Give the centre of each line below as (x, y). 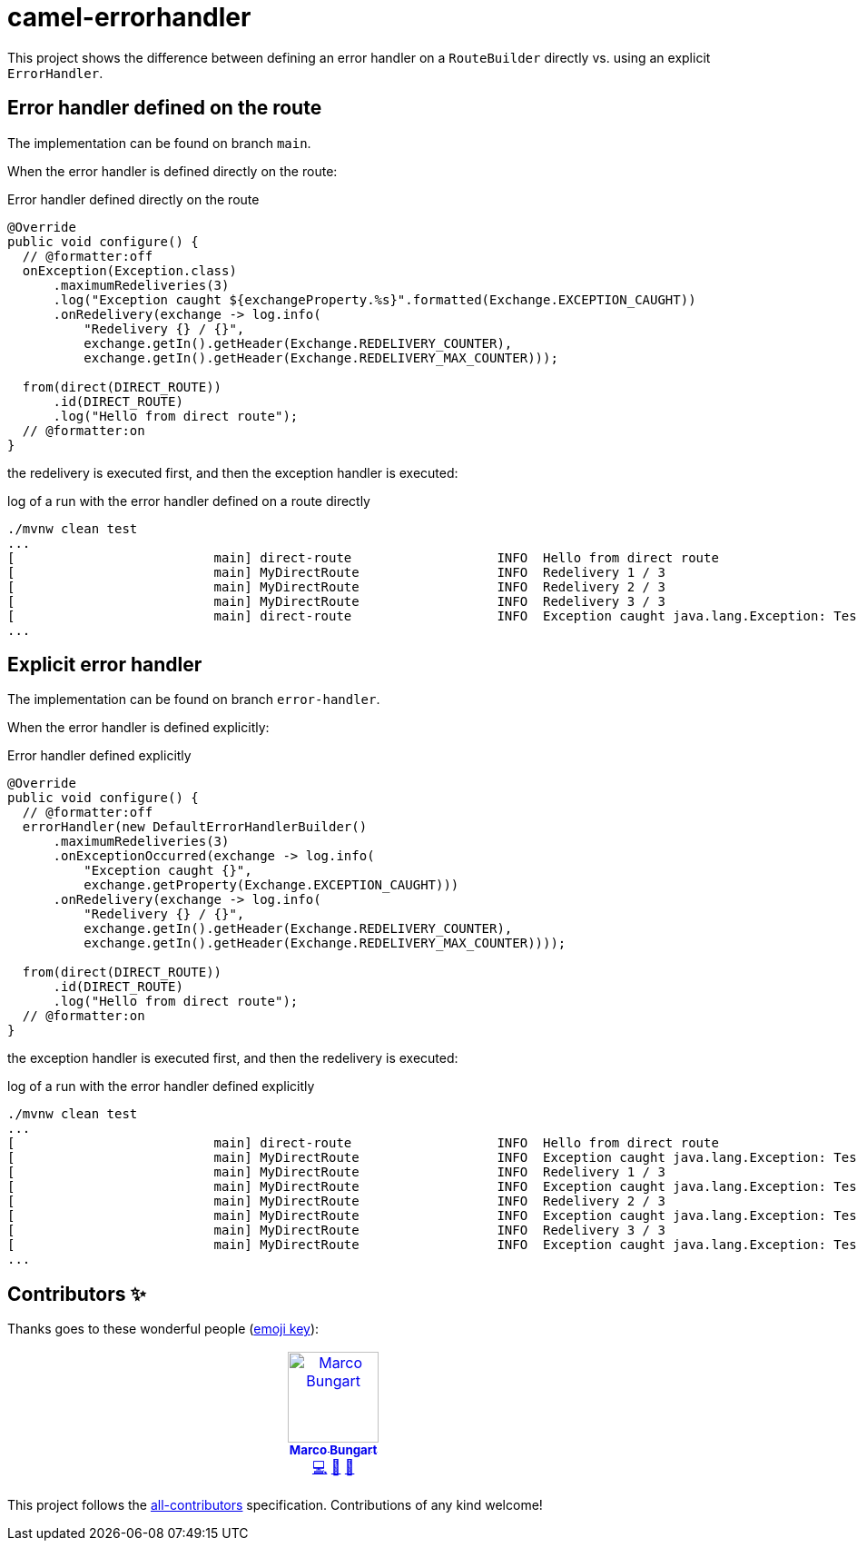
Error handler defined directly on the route (133, 199)
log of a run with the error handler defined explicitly (161, 1087)
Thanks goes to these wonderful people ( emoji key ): (163, 1329)
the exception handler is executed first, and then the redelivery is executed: (233, 1058)
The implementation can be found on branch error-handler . (194, 700)
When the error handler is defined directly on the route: (172, 171)
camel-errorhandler (129, 17)
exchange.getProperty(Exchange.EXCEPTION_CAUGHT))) (271, 885)
